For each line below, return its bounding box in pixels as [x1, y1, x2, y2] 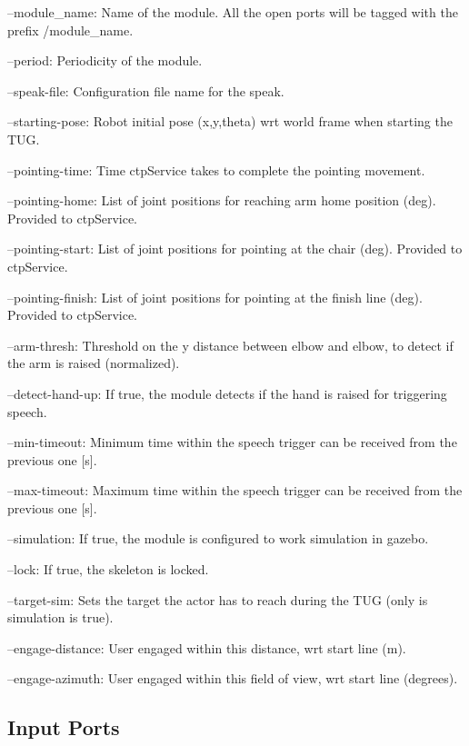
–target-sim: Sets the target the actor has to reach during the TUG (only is [7, 590, 428, 609]
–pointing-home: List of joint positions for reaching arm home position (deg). [7, 191, 436, 210]
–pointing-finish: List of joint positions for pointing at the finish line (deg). [7, 287, 423, 306]
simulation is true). [7, 608, 114, 627]
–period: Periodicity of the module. [7, 51, 203, 70]
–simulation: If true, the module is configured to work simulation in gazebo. [7, 529, 429, 548]
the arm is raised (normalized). [7, 353, 180, 373]
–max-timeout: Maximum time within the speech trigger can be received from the [7, 481, 463, 500]
